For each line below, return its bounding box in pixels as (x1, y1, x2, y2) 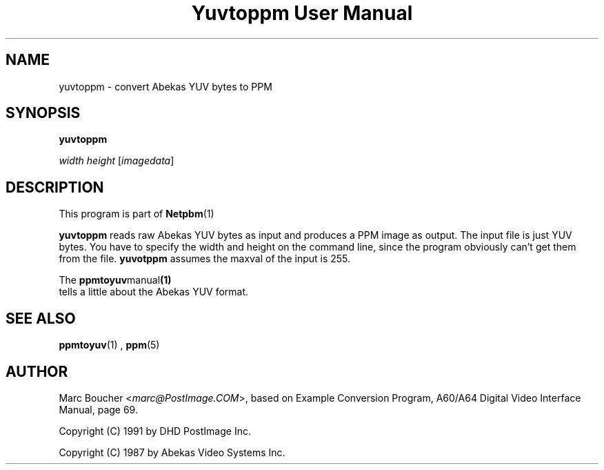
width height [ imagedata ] (59, 155, 174, 167)
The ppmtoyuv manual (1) (59, 274, 172, 286)
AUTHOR (6, 362, 68, 380)
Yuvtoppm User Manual (191, 1, 413, 25)
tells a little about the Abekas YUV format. (59, 286, 249, 298)
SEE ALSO (6, 309, 76, 327)
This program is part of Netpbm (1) (59, 208, 214, 220)
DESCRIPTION (6, 178, 104, 196)
